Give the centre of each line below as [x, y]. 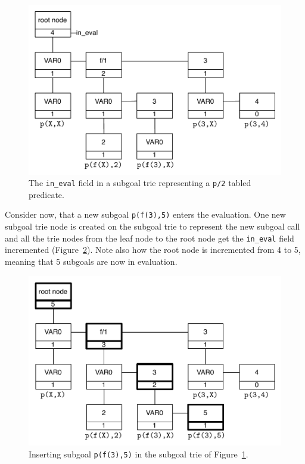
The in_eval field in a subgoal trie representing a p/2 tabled [140, 183]
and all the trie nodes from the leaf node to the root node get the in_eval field [150, 238]
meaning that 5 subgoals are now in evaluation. [91, 261]
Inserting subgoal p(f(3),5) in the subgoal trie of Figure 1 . [139, 454]
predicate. [46, 194]
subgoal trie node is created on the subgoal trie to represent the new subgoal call [152, 226]
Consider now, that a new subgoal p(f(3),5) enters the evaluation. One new [145, 214]
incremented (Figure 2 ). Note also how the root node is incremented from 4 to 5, [153, 250]
